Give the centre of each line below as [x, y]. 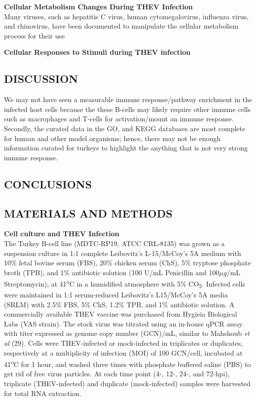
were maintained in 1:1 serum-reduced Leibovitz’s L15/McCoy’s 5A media [116, 295]
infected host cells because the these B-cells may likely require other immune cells [128, 109]
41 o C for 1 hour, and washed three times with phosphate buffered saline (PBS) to [128, 363]
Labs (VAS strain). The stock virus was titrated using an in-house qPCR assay [123, 323]
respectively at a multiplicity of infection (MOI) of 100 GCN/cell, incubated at [123, 352]
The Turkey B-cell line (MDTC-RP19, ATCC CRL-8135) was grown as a [114, 243]
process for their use [35, 35]
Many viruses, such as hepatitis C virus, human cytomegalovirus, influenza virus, [126, 16]
